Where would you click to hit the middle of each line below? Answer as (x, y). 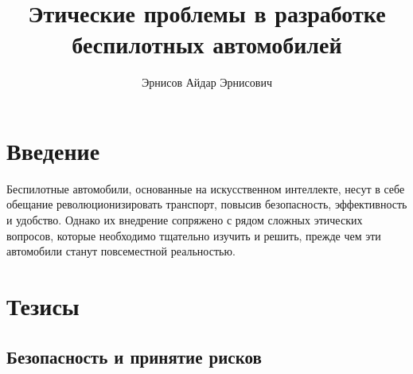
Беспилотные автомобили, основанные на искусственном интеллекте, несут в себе (206, 188)
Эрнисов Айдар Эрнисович (207, 82)
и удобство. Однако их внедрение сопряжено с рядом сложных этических (185, 220)
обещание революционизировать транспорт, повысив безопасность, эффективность (207, 204)
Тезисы (43, 306)
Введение (53, 150)
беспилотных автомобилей (207, 44)
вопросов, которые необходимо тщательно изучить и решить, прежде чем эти (194, 235)
